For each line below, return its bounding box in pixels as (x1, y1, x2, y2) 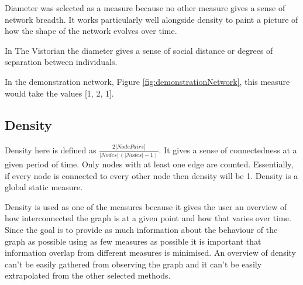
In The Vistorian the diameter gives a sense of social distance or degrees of (5, 44, 273, 56)
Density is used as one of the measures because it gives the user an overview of (5, 200, 287, 212)
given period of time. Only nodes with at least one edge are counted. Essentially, (5, 157, 294, 170)
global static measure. (5, 181, 83, 193)
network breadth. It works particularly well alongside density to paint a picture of (5, 13, 298, 25)
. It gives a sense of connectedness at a (159, 144, 297, 156)
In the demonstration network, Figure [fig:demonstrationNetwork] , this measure (5, 75, 290, 87)
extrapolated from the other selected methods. (5, 269, 171, 281)
